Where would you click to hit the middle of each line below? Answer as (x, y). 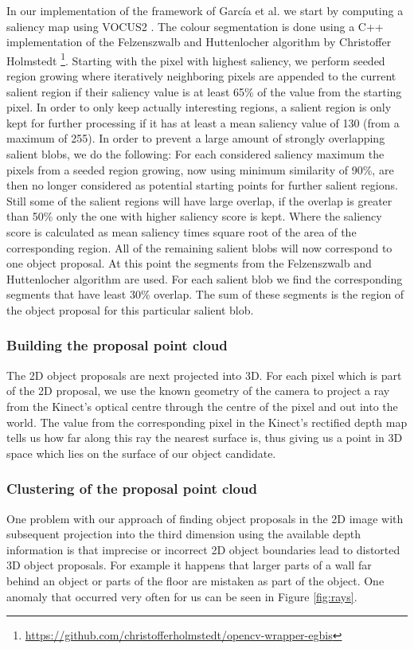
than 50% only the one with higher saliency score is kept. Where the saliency (194, 216)
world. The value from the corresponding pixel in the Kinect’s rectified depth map (207, 422)
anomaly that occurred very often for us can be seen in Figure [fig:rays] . (182, 596)
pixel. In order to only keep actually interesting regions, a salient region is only (199, 107)
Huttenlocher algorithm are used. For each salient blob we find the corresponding (205, 278)
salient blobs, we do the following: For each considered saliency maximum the (195, 154)
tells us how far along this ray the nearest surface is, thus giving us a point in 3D (205, 438)
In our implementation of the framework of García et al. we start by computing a (205, 10)
